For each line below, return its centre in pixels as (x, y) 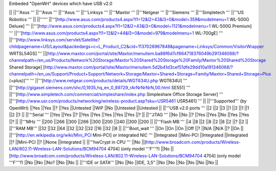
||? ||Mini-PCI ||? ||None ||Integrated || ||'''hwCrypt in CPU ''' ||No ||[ (78, 142)
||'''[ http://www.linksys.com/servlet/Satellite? (54, 39)
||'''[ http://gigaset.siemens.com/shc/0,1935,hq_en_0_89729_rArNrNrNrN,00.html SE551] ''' (100, 87)
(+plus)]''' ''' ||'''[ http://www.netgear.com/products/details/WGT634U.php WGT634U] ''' (98, 81)
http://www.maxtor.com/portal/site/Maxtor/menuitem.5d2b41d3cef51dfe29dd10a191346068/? (139, 67)
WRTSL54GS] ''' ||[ (28, 53)
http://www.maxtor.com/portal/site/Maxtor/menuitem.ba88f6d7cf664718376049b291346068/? (143, 53)
